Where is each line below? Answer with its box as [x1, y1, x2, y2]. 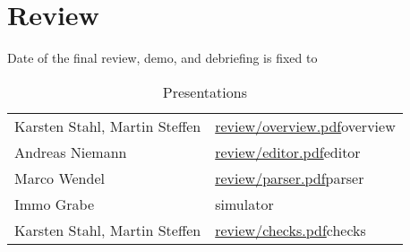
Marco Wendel [14, 167, 105, 188]
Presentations [162, 81, 247, 102]
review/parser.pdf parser [215, 167, 364, 188]
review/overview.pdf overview [215, 115, 396, 136]
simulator [215, 193, 274, 214]
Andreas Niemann [14, 141, 127, 162]
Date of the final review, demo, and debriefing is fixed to [7, 48, 318, 67]
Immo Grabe [14, 193, 95, 214]
